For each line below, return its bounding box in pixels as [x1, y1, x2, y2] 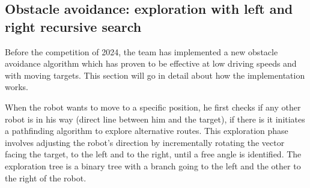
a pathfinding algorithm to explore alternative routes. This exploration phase [5, 124, 288, 137]
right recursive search [5, 17, 142, 35]
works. [5, 80, 29, 93]
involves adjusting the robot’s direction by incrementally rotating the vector [5, 136, 285, 148]
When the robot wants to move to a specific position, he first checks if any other [5, 100, 301, 113]
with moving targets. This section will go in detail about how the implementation [5, 68, 305, 81]
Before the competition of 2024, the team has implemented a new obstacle [5, 45, 278, 58]
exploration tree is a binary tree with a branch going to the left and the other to [5, 159, 301, 172]
